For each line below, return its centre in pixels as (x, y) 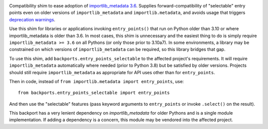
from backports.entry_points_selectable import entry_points (94, 93)
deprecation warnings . (32, 19)
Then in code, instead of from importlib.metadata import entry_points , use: (97, 81)
